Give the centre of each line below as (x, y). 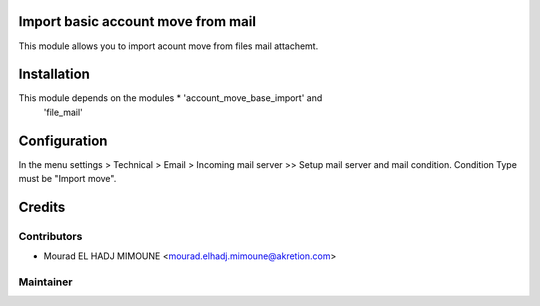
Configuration (63, 140)
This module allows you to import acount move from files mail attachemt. (168, 46)
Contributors (50, 236)
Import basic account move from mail (137, 21)
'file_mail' (63, 112)
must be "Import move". (67, 179)
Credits (42, 206)
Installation (54, 74)
